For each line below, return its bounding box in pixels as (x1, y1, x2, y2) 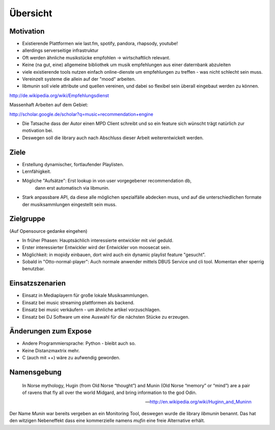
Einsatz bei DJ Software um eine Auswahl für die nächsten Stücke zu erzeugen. (22, 314, 189, 320)
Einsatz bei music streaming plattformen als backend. (22, 299, 135, 305)
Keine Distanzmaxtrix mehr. (22, 347, 80, 353)
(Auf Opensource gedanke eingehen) (9, 228, 88, 234)
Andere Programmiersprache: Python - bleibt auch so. (22, 341, 136, 347)
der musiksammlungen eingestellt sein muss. (22, 201, 117, 207)
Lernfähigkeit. (22, 168, 51, 175)
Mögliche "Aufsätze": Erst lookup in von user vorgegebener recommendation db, (22, 178, 192, 184)
